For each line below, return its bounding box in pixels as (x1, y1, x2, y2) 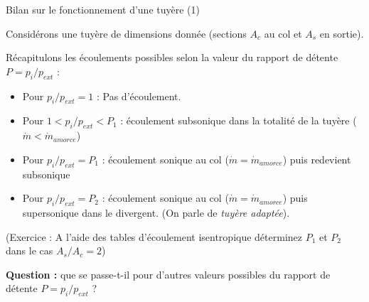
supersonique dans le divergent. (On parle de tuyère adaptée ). (22, 205, 290, 220)
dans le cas (6, 243, 53, 258)
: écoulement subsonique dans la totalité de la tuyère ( (120, 113, 357, 128)
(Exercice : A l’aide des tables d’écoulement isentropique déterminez (6, 229, 303, 244)
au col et (264, 26, 302, 41)
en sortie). (319, 26, 364, 41)
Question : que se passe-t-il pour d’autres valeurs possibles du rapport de (6, 266, 331, 281)
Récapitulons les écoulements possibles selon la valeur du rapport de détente (6, 50, 338, 65)
